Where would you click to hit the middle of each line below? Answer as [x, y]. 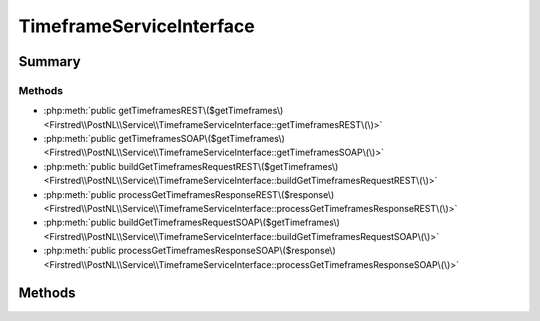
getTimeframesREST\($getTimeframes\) [201, 111]
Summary [49, 61]
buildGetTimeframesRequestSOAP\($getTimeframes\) [229, 222]
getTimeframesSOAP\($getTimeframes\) [201, 139]
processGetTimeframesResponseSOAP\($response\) [227, 251]
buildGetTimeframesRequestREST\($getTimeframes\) [228, 166]
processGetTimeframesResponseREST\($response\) [226, 194]
